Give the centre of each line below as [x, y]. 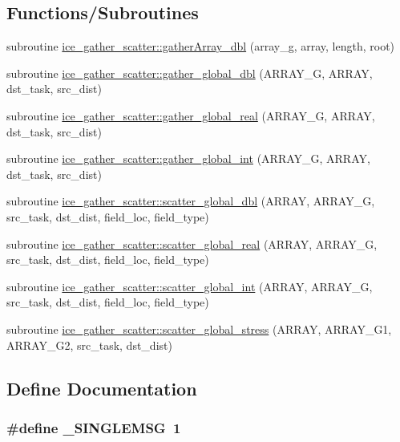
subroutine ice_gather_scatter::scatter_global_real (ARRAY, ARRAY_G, [192, 243]
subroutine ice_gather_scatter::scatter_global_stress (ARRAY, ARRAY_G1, [199, 328]
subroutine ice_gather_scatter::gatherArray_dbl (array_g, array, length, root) [201, 46]
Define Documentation [102, 388]
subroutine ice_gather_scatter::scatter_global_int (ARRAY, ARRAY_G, [190, 286]
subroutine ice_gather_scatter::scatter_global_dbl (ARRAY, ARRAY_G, [191, 201]
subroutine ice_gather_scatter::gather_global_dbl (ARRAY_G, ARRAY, [190, 73]
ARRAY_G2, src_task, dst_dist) [89, 345]
